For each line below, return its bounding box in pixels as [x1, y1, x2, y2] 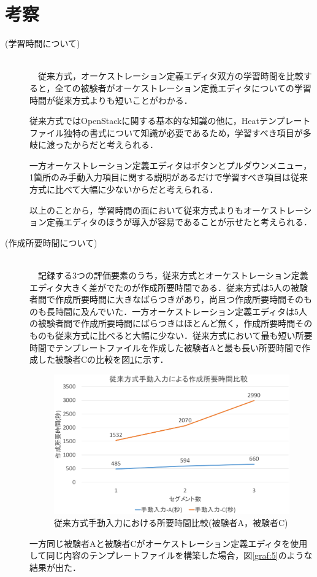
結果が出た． [29, 560, 81, 573]
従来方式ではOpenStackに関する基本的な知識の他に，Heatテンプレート [29, 114, 311, 127]
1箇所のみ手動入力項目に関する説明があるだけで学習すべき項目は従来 [29, 171, 308, 184]
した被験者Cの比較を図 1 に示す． [37, 353, 169, 366]
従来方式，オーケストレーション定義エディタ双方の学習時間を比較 [37, 69, 304, 82]
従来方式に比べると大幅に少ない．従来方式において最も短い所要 [55, 329, 313, 341]
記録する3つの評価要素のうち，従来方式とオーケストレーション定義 [37, 269, 308, 282]
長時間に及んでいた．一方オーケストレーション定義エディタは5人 [46, 304, 308, 317]
